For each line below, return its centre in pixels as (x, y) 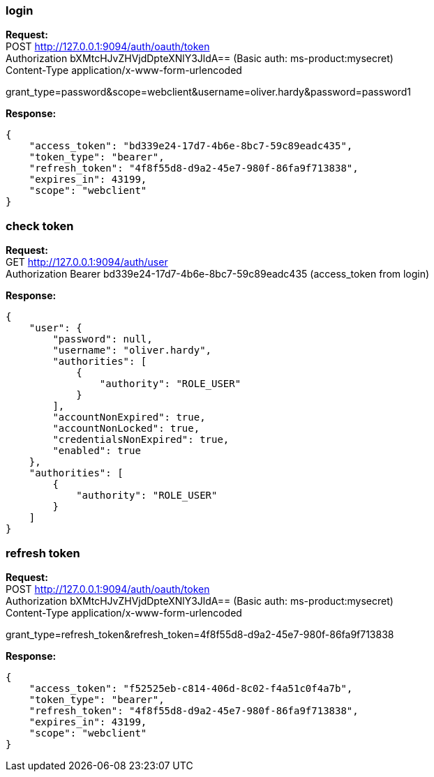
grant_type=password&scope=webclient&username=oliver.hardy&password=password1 (209, 92)
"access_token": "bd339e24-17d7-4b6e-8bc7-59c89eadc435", (191, 146)
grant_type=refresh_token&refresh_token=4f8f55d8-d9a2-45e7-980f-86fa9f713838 (200, 634)
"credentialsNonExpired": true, (141, 440)
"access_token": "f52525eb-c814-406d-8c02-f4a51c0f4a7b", (191, 688)
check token (40, 226)
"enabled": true (97, 451)
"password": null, (103, 339)
